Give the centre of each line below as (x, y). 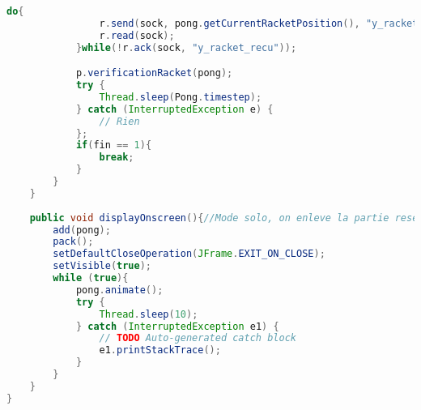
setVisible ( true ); (102, 266)
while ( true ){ (91, 278)
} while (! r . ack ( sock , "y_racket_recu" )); (186, 47)
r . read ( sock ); (137, 35)
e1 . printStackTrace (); (160, 350)
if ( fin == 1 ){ (114, 145)
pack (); (73, 242)
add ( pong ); (82, 230)
